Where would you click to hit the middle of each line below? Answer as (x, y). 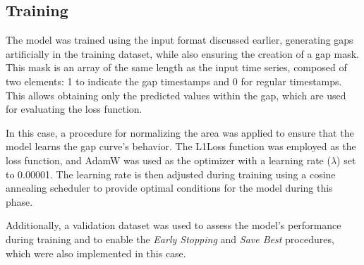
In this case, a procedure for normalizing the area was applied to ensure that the (180, 132)
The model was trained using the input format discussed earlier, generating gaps (180, 40)
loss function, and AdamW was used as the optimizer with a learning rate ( (168, 160)
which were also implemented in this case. (96, 253)
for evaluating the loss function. (74, 109)
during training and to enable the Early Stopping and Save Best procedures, (170, 239)
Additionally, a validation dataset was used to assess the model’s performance (174, 225)
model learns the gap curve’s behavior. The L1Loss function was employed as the (181, 146)
